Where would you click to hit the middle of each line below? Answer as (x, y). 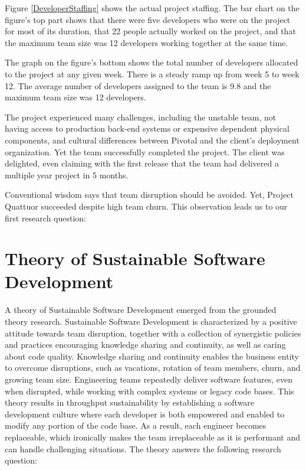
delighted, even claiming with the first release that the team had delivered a (142, 163)
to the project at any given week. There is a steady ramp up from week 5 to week (152, 74)
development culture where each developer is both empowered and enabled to (145, 414)
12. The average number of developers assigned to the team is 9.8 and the (138, 85)
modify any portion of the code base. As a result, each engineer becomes (136, 425)
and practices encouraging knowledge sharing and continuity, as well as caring (145, 345)
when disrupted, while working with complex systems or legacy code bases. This (149, 391)
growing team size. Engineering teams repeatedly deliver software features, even (149, 379)
